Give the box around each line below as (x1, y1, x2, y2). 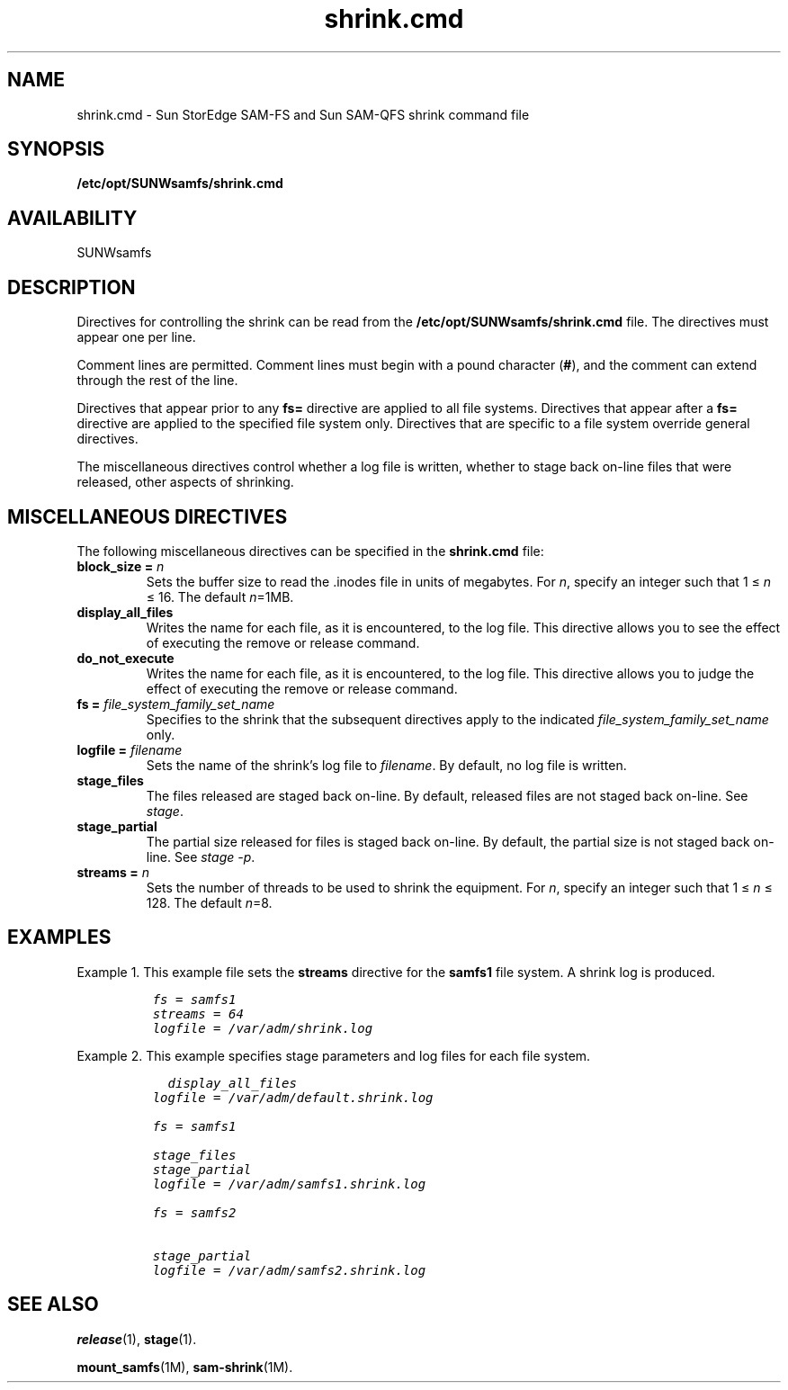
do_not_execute (76, 650, 175, 666)
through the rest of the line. (76, 372, 238, 389)
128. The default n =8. (146, 894, 273, 910)
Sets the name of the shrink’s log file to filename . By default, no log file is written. (146, 757, 627, 773)
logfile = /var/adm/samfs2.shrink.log (152, 1262, 426, 1278)
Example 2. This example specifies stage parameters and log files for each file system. (76, 1047, 591, 1063)
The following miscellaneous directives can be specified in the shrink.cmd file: (76, 543, 544, 559)
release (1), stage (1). (76, 1331, 197, 1347)
